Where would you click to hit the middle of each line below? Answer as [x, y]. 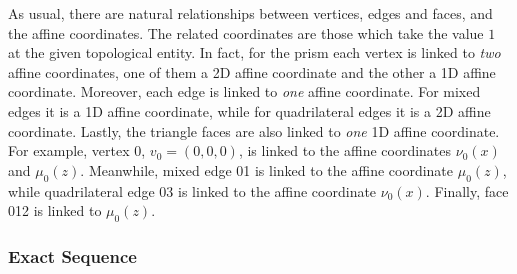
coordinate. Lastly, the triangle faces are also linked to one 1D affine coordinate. [254, 130]
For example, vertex [69, 150]
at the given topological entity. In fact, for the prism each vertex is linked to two [254, 52]
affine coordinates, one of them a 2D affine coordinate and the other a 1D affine [252, 71]
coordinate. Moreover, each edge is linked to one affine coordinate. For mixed [244, 91]
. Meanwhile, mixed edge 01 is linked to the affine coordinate [267, 169]
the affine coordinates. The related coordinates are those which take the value [246, 32]
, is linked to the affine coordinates [345, 150]
